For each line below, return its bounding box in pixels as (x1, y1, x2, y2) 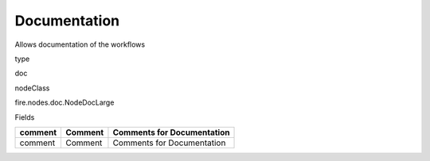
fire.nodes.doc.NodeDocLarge (14, 98, 115, 107)
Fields (14, 112, 35, 122)
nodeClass (14, 83, 50, 93)
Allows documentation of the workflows (14, 40, 146, 49)
